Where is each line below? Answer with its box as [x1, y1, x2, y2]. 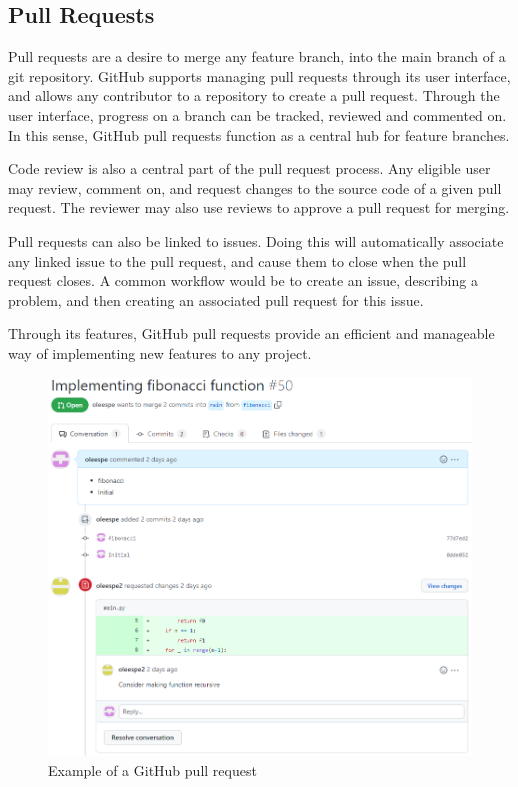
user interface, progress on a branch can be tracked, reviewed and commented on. [8, 104, 507, 125]
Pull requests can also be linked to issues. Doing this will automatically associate [8, 230, 504, 251]
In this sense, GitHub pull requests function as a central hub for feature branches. [8, 124, 510, 145]
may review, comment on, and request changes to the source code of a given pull [8, 177, 502, 198]
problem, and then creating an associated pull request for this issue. [8, 289, 424, 310]
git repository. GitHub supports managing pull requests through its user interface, [8, 65, 511, 86]
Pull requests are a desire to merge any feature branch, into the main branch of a [8, 46, 506, 67]
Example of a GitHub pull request [48, 759, 257, 780]
